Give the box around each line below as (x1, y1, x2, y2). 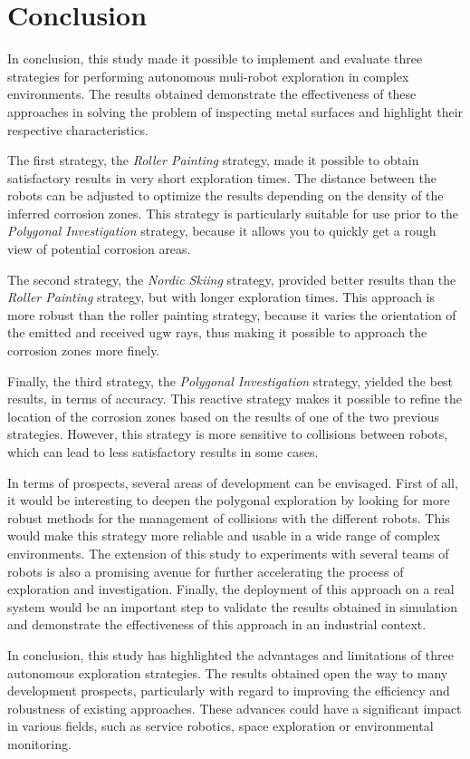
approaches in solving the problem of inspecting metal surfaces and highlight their (7, 102, 464, 121)
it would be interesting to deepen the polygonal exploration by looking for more (7, 491, 450, 510)
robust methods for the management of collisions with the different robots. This (7, 508, 450, 527)
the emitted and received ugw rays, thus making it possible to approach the (7, 323, 427, 342)
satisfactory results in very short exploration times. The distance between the (7, 168, 436, 187)
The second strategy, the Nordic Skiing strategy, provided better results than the (7, 269, 456, 288)
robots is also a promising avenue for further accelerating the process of (7, 561, 404, 580)
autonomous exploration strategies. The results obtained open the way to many (7, 663, 448, 682)
